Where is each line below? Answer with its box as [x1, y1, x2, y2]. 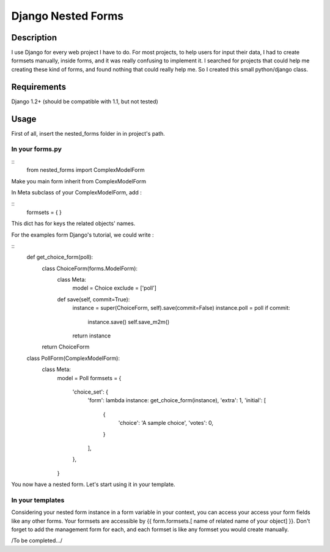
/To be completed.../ [11, 537, 63, 544]
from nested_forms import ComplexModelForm [26, 166, 145, 174]
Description [11, 32, 57, 43]
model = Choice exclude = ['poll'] [72, 284, 157, 292]
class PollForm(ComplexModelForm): [26, 355, 120, 362]
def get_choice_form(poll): [26, 254, 94, 261]
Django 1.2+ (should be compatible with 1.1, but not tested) [11, 98, 158, 105]
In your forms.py [11, 145, 62, 153]
